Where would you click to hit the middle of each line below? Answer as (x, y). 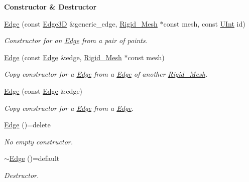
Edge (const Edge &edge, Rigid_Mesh (63, 57)
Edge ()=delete (27, 125)
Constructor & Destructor (50, 7)
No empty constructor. (39, 141)
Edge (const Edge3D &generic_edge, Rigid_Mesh (81, 23)
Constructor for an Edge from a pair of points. (76, 40)
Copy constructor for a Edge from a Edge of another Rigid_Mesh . (106, 74)
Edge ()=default (34, 158)
